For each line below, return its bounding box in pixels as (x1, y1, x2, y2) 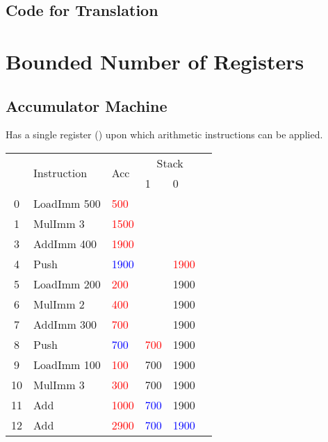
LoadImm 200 (33, 275, 101, 292)
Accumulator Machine (6, 95, 167, 116)
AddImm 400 (33, 235, 97, 252)
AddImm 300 (33, 316, 97, 332)
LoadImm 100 (33, 356, 101, 373)
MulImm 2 (33, 295, 85, 312)
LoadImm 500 (33, 195, 101, 211)
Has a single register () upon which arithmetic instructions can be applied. (6, 127, 323, 142)
